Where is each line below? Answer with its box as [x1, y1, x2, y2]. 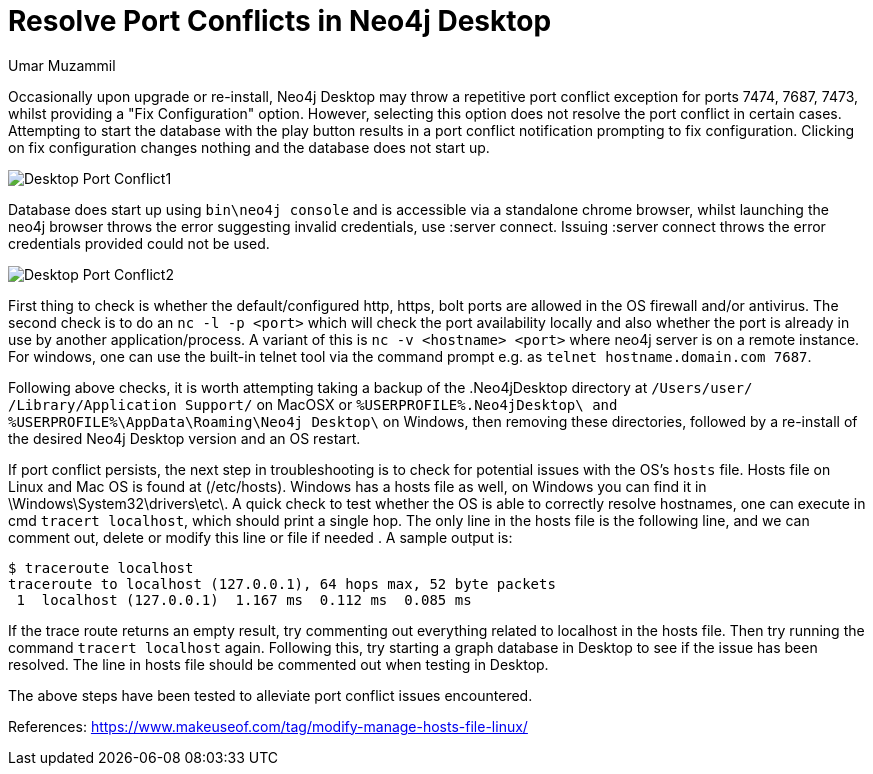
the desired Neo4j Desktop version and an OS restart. [8, 429, 361, 447]
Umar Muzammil [8, 56, 116, 74]
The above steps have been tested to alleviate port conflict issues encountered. [8, 686, 533, 704]
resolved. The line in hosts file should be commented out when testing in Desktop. [8, 655, 549, 673]
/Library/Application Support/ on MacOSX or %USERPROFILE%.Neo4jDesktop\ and [8, 395, 618, 413]
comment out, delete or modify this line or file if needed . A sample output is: [8, 528, 513, 546]
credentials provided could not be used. [8, 234, 270, 252]
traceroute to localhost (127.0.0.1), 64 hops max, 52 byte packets [8, 575, 556, 592]
